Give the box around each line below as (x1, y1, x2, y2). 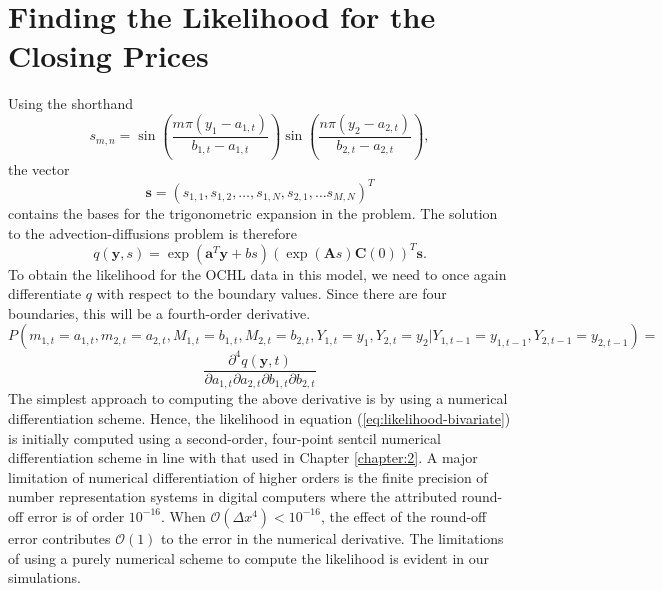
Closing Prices (8, 35, 209, 76)
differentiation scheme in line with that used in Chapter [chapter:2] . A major (8, 447, 478, 468)
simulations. (8, 567, 81, 588)
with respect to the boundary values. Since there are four (96, 283, 447, 304)
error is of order (27, 505, 125, 526)
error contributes (8, 527, 111, 548)
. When (161, 505, 206, 526)
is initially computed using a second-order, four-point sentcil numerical (8, 427, 441, 448)
